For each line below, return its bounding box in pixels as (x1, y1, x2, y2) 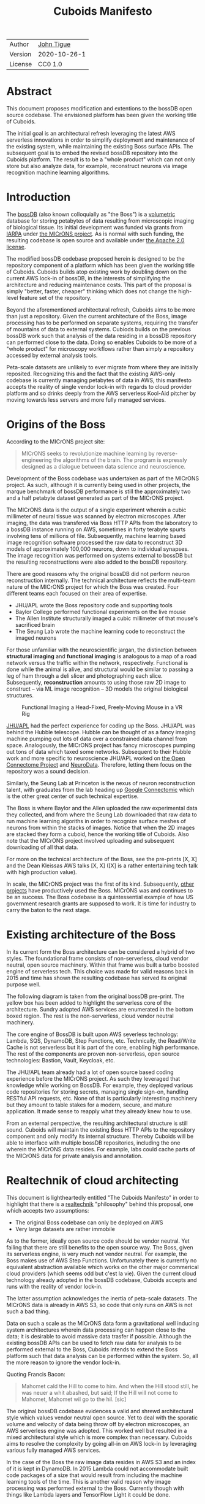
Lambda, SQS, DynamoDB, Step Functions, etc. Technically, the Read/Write (6, 1037, 196, 1044)
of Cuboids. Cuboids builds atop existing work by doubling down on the (6, 268, 187, 275)
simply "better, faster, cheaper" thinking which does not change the (6, 288, 177, 295)
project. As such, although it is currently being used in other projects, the (6, 482, 191, 488)
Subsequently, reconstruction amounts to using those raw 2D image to (6, 679, 187, 686)
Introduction (6, 190, 71, 204)
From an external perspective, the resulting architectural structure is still (6, 1119, 188, 1127)
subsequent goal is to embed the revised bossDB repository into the (6, 149, 178, 157)
